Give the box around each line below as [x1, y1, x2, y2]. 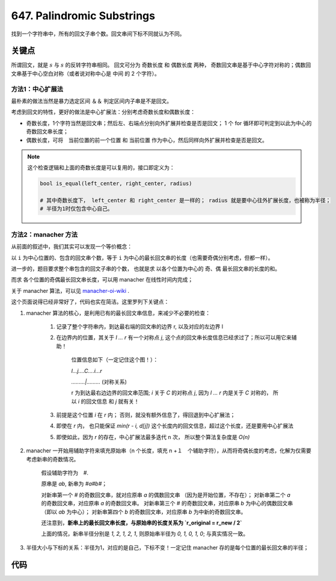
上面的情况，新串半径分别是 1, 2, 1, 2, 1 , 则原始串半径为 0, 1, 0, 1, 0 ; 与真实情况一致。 [41, 530, 249, 538]
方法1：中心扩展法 [11, 85, 63, 93]
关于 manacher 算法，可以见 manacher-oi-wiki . [11, 287, 129, 294]
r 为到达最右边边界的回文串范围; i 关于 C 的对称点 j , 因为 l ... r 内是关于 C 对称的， [71, 389, 272, 396]
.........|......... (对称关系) [71, 378, 127, 385]
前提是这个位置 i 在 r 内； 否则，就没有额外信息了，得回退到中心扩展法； [56, 411, 236, 419]
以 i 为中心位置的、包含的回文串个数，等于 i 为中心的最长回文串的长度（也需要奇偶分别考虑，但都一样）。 [11, 254, 273, 261]
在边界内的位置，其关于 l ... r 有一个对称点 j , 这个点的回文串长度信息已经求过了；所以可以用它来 [56, 334, 292, 341]
